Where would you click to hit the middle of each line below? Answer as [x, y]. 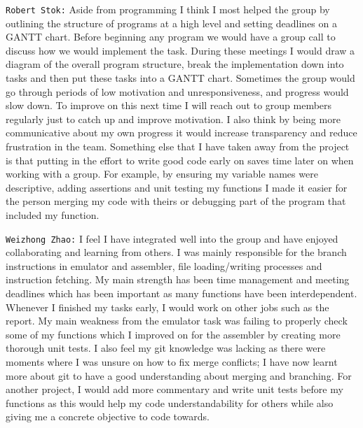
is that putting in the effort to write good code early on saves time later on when [180, 160]
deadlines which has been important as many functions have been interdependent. [181, 293]
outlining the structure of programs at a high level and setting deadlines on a [171, 23]
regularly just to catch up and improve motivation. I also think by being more [173, 119]
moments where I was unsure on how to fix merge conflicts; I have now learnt [172, 361]
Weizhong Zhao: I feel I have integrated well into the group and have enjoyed [172, 238]
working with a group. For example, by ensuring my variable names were [162, 174]
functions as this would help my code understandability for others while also [170, 402]
